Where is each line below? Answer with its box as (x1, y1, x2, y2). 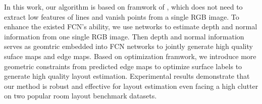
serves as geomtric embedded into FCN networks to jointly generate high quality (4, 41, 253, 51)
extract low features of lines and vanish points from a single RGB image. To (4, 11, 239, 22)
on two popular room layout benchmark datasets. (4, 90, 157, 101)
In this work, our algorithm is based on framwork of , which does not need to (4, 2, 243, 12)
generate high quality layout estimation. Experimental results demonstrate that (4, 71, 250, 81)
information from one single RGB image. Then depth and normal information (4, 31, 244, 41)
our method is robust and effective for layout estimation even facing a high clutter (4, 80, 258, 91)
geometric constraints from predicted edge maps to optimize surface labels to (4, 61, 242, 71)
